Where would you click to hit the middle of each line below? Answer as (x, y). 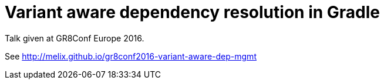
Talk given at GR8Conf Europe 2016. (75, 38)
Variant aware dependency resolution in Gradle (192, 12)
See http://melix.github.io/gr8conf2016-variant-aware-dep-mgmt (131, 56)
